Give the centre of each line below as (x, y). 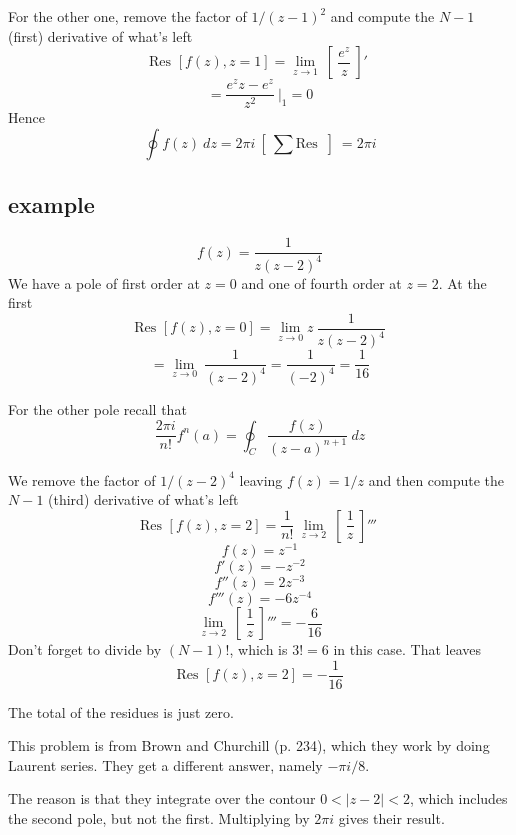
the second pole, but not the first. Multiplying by (159, 818)
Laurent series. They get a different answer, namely (165, 764)
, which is (258, 649)
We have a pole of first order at (104, 282)
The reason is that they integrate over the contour (162, 798)
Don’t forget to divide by (85, 649)
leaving (261, 479)
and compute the (382, 16)
